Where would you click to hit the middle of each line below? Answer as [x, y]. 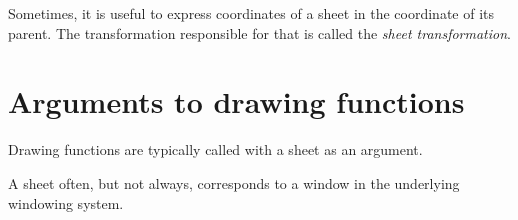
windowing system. [66, 202]
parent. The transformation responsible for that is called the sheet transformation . [259, 32]
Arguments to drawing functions [236, 101]
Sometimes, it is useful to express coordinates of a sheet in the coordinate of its [251, 13]
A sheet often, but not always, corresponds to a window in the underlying [234, 182]
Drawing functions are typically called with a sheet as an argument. [215, 149]
